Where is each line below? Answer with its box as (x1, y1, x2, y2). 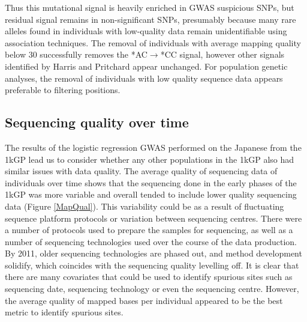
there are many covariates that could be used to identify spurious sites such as (5, 270, 293, 283)
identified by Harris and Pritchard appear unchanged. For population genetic (5, 59, 288, 72)
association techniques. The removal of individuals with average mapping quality (5, 36, 301, 49)
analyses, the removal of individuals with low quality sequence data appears (5, 71, 283, 84)
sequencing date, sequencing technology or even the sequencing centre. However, (5, 282, 299, 295)
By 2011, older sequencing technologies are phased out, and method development (5, 247, 302, 260)
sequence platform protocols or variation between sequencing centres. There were (5, 211, 302, 224)
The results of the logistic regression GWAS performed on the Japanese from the (5, 141, 302, 153)
